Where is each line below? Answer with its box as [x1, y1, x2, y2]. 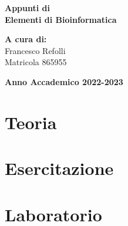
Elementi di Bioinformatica [5, 13, 117, 25]
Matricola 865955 [5, 56, 67, 68]
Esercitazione [5, 156, 114, 180]
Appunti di [5, 2, 50, 14]
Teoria [5, 110, 57, 134]
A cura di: [5, 33, 47, 45]
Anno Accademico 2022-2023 [5, 75, 123, 87]
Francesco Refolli [5, 44, 66, 56]
